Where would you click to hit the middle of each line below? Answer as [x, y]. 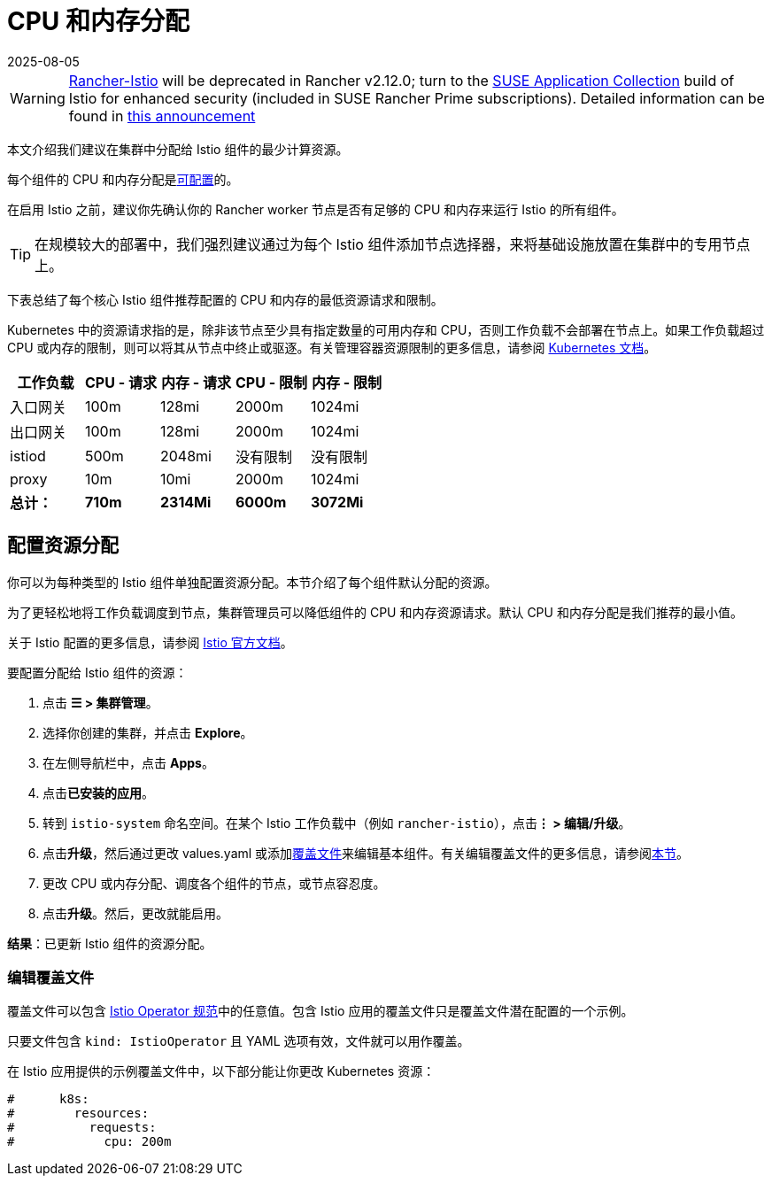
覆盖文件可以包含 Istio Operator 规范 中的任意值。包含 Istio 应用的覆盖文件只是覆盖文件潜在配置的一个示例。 [320, 1011]
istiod [28, 456]
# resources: [78, 1113]
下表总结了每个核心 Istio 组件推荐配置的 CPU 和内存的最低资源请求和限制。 [225, 299]
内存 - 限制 [346, 382]
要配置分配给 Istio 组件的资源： [97, 672]
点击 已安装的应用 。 [98, 793]
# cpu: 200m [89, 1142]
